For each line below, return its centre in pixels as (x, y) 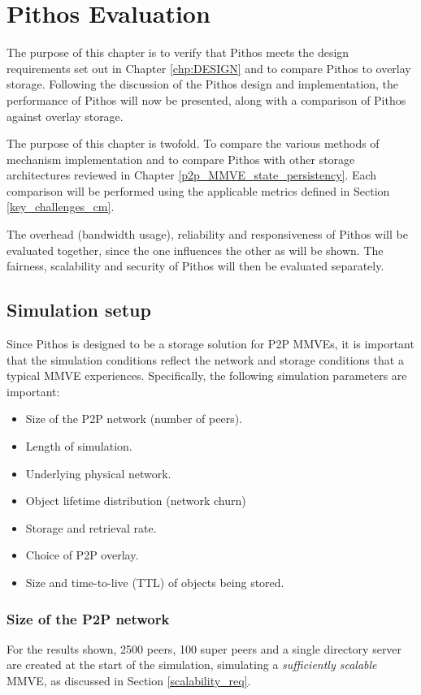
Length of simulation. (79, 446)
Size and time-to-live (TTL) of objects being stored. (155, 582)
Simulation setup (79, 310)
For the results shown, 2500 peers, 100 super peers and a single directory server (204, 648)
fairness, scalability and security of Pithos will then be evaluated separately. (195, 266)
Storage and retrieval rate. (91, 527)
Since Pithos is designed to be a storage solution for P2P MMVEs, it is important (210, 344)
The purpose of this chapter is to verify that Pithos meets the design (178, 52)
